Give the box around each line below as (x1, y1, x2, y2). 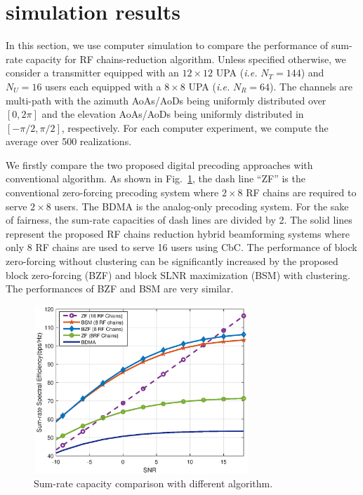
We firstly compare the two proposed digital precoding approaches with (6, 157, 313, 172)
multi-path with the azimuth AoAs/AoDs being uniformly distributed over (6, 93, 326, 107)
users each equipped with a (45, 79, 161, 93)
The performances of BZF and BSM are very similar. (6, 281, 234, 296)
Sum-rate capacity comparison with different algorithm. (34, 476, 273, 491)
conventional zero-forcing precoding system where (6, 185, 219, 200)
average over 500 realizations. (6, 134, 132, 149)
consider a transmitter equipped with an (6, 65, 179, 80)
